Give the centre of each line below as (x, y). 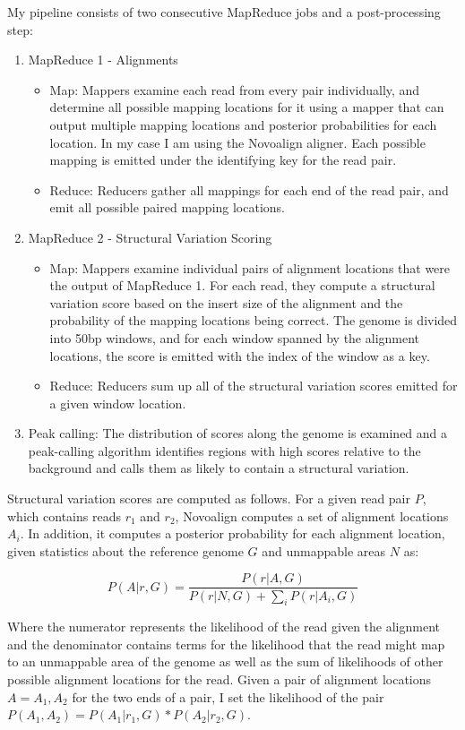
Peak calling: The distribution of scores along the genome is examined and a (238, 433)
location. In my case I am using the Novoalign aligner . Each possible (237, 142)
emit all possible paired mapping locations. (167, 207)
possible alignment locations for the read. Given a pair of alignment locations (220, 679)
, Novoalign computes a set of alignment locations (312, 515)
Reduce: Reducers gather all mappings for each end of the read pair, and (249, 189)
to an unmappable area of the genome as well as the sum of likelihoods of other (225, 661)
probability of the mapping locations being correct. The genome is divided (254, 320)
